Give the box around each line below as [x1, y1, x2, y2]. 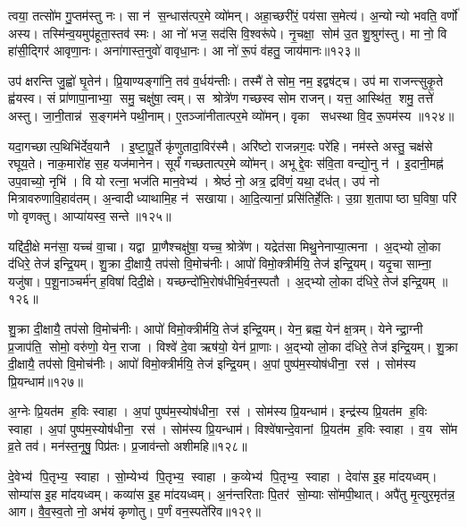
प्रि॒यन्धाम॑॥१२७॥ [8, 371, 83, 390]
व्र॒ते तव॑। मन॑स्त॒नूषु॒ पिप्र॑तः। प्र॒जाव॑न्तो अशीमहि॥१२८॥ [8, 437, 247, 455]
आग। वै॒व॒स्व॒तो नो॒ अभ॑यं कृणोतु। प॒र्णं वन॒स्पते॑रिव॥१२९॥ [8, 502, 262, 521]
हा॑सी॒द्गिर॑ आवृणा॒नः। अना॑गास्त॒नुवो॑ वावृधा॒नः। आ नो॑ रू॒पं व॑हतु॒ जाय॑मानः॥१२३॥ [8, 41, 360, 60]
